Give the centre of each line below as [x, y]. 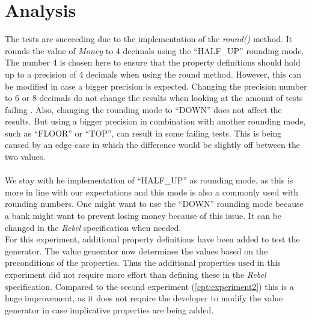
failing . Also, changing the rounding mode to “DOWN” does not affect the [143, 109]
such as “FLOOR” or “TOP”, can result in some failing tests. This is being [143, 133]
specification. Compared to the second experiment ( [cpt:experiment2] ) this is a [149, 286]
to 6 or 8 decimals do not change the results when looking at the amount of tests [154, 98]
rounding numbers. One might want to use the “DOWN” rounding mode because [154, 204]
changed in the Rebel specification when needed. [93, 227]
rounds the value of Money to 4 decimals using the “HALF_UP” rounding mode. [154, 50]
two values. [25, 157]
